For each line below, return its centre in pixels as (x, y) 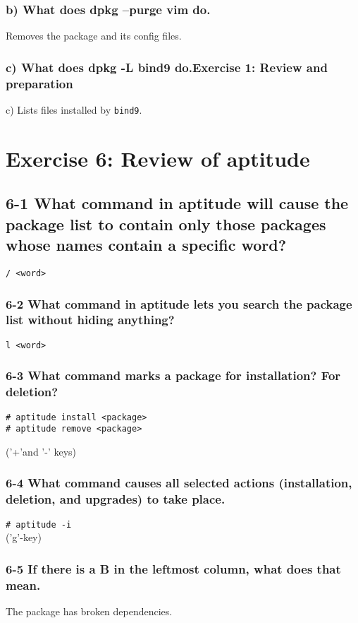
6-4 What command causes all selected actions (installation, (179, 483)
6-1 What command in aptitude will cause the (177, 203)
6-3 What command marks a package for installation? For (173, 375)
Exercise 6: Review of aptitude (158, 158)
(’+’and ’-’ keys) (41, 451)
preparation (39, 83)
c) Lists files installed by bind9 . (74, 109)
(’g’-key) (24, 537)
